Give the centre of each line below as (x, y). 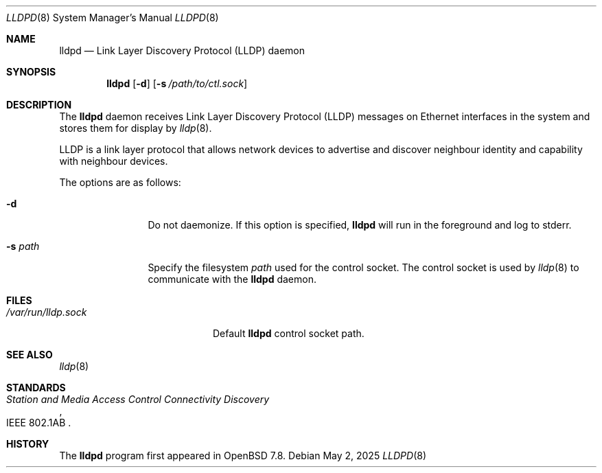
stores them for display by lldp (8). (136, 128)
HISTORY (28, 444)
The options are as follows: (120, 182)
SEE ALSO (30, 355)
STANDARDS (36, 388)
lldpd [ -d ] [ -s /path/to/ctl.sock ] (177, 83)
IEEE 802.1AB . (39, 423)
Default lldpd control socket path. (289, 333)
